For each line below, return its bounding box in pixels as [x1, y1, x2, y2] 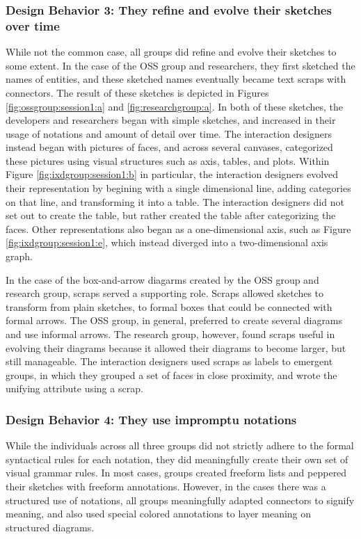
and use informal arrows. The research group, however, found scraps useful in [6, 327, 335, 341]
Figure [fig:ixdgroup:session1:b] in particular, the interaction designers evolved [6, 167, 339, 182]
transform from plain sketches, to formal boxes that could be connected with [6, 299, 332, 314]
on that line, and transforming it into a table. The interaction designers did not [6, 194, 344, 209]
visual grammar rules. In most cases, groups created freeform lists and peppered [6, 465, 347, 480]
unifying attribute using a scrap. [6, 381, 143, 396]
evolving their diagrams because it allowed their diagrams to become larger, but [6, 340, 346, 355]
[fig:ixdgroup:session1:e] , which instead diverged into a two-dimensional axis [6, 235, 328, 250]
